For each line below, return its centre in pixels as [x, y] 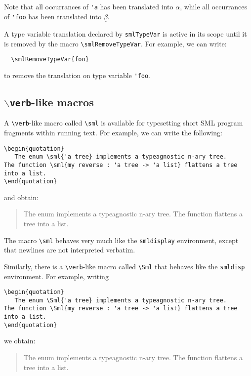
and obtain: [21, 197]
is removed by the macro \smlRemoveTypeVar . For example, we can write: [115, 43]
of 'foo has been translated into [53, 16]
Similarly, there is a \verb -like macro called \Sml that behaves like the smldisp [125, 266]
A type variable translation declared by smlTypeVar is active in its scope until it [125, 33]
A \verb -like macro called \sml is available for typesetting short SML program [124, 123]
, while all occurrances [214, 6]
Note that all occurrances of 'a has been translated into [89, 6]
